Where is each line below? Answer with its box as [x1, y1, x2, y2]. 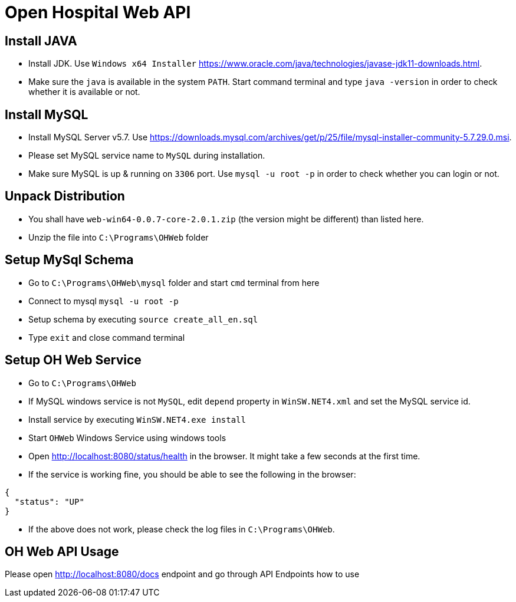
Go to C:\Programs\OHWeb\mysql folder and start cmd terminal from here [28, 277, 320, 288]
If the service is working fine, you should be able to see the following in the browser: [28, 469, 356, 479]
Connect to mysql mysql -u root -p [28, 295, 179, 306]
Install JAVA [5, 33, 77, 48]
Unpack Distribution [5, 189, 125, 204]
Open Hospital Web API [5, 2, 191, 22]
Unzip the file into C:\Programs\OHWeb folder [28, 232, 209, 242]
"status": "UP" [14, 496, 84, 506]
